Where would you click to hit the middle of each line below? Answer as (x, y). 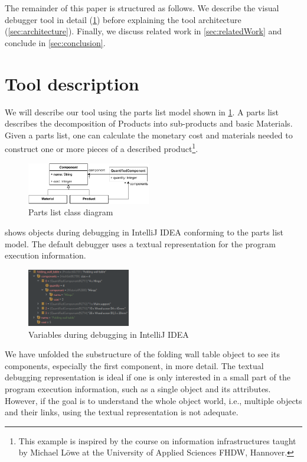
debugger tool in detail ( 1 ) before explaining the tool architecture (123, 19)
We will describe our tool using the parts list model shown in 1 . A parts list (142, 112)
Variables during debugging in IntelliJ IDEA (109, 334)
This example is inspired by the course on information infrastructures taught (157, 440)
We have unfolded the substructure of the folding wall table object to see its (142, 354)
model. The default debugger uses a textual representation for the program (140, 243)
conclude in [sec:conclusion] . (55, 42)
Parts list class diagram (71, 212)
